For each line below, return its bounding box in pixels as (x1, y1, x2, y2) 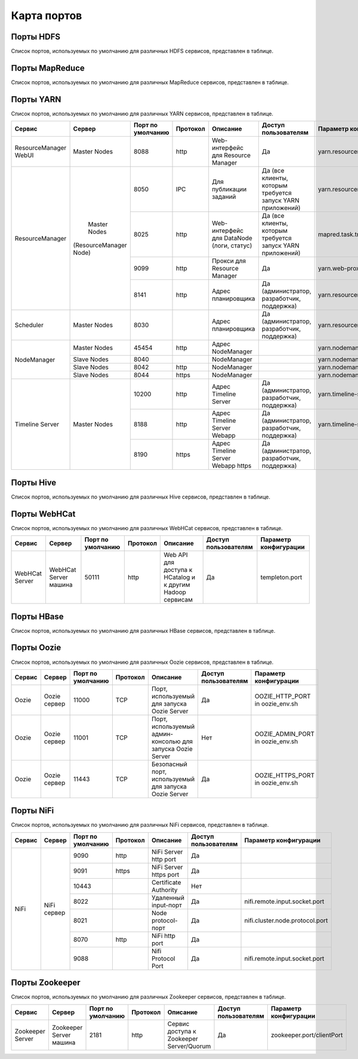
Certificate (151, 878, 181, 886)
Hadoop (163, 588, 186, 596)
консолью (151, 737, 181, 746)
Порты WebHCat (11, 509, 76, 519)
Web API (163, 551, 188, 559)
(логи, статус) (212, 242, 252, 250)
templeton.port (260, 573, 303, 581)
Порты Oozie (11, 642, 61, 653)
